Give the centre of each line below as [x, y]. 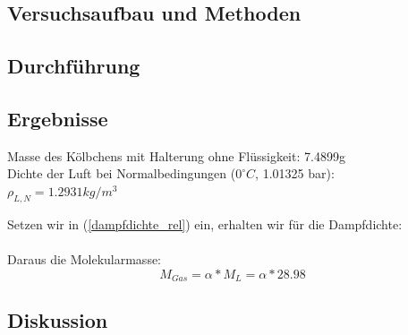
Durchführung [74, 66]
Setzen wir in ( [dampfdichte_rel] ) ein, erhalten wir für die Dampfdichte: [205, 223]
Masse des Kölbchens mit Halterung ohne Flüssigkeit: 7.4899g [176, 155]
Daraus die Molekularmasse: [85, 258]
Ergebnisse [58, 118]
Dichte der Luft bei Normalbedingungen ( [122, 173]
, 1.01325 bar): [295, 173]
